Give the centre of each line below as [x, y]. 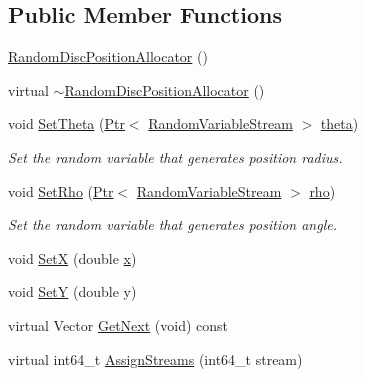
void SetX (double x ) [72, 257]
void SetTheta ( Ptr [66, 123]
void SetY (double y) [72, 291]
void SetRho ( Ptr [61, 190]
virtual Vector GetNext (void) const [118, 324]
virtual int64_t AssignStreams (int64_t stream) [155, 358]
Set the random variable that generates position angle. [172, 224]
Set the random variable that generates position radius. [175, 156]
